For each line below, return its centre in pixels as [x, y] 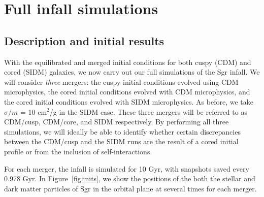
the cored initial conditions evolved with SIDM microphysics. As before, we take [129, 101]
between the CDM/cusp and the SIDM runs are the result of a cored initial [121, 141]
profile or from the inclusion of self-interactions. [78, 151]
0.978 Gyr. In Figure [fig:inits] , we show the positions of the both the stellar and [130, 178]
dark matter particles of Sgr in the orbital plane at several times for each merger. [130, 188]
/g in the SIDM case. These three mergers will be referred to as [148, 111]
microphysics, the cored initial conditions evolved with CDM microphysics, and [127, 92]
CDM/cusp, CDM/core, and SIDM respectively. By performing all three [117, 122]
